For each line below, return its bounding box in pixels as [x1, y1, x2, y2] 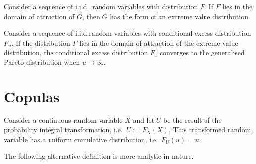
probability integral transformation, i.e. [4, 124, 123, 135]
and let [133, 114, 154, 125]
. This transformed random [168, 124, 251, 135]
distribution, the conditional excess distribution [4, 47, 148, 57]
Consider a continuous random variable [4, 114, 123, 125]
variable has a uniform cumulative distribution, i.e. [4, 134, 158, 144]
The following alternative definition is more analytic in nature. [4, 151, 194, 161]
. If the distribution [11, 37, 70, 48]
